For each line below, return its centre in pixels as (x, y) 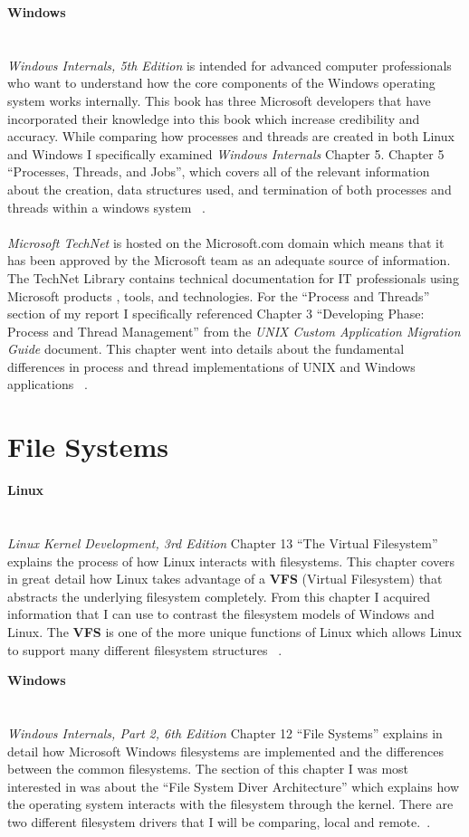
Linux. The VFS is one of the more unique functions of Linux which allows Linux (234, 631)
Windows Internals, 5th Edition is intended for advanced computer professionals (230, 65)
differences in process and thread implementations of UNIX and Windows (211, 366)
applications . (48, 384)
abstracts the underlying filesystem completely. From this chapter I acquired (219, 596)
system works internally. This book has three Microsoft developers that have (219, 100)
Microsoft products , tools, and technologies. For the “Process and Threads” (219, 295)
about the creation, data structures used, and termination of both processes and (230, 189)
